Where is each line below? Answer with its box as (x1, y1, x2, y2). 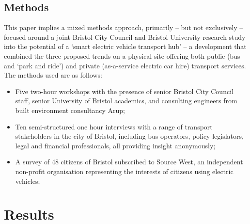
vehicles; (15, 176, 40, 186)
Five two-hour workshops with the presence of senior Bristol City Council (15, 86, 234, 96)
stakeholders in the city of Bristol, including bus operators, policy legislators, (15, 131, 244, 141)
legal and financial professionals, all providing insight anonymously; (15, 140, 216, 150)
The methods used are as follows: (4, 70, 102, 80)
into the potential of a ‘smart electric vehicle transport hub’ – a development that (4, 41, 247, 51)
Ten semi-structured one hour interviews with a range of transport (15, 121, 213, 131)
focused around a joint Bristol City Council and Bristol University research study (4, 32, 246, 42)
